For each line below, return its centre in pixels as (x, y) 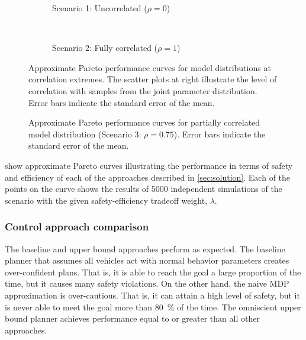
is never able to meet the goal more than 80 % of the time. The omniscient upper (153, 307)
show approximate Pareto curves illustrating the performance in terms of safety (149, 165)
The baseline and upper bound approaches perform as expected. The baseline (145, 248)
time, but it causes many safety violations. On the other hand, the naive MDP (147, 283)
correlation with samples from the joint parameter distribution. (143, 90)
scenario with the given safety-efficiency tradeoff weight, (106, 200)
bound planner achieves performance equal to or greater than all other (132, 318)
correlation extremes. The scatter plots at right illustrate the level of (153, 79)
